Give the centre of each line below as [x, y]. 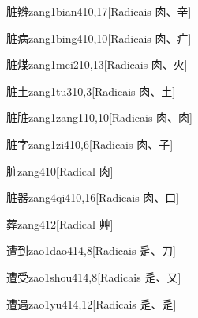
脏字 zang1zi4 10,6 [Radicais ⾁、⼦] [90, 144]
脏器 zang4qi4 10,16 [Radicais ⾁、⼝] [93, 197]
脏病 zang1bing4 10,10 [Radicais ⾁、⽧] [99, 38]
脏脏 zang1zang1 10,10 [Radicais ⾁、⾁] [99, 117]
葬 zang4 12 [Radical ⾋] [60, 223]
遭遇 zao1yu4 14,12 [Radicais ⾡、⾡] [92, 303]
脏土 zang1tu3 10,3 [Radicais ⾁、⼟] [91, 91]
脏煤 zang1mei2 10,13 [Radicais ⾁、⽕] [97, 64]
